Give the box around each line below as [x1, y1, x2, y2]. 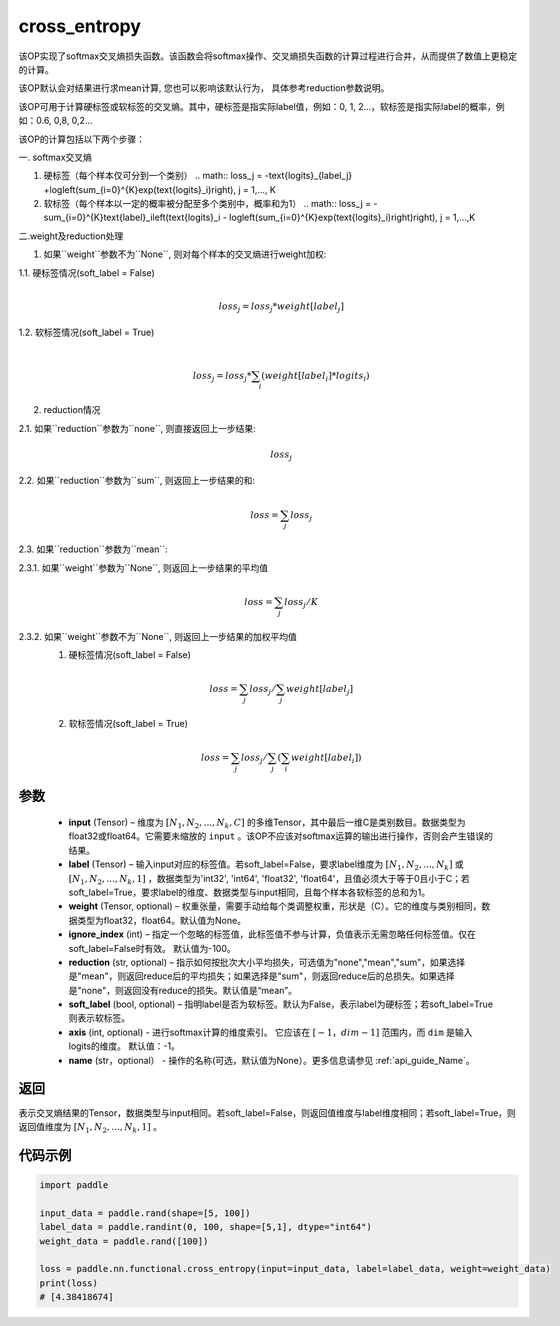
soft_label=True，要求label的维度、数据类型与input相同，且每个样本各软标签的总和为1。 [68, 886, 431, 898]
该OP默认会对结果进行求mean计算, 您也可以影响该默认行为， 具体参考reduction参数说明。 [18, 82, 390, 94]
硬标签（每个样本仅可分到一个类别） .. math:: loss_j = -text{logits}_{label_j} [43, 170, 353, 182]
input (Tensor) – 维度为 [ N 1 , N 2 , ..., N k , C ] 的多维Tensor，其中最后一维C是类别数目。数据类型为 [68, 816, 466, 830]
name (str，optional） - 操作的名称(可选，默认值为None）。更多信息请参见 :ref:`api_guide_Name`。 [68, 1054, 475, 1066]
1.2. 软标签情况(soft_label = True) [18, 326, 155, 339]
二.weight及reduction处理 [18, 230, 124, 242]
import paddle [39, 1179, 109, 1190]
